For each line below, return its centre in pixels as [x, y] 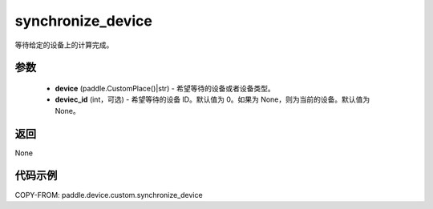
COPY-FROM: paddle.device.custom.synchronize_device [109, 195]
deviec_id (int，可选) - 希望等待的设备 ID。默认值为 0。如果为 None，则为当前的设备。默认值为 [212, 99]
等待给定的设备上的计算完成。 [64, 45]
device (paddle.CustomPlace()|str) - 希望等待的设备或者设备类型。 [165, 88]
